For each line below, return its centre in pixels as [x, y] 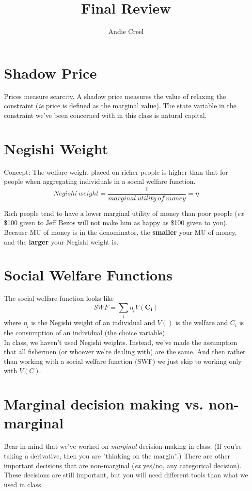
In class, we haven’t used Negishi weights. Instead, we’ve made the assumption [121, 342]
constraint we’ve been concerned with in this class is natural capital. [105, 115]
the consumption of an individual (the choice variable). [86, 333]
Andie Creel [126, 31]
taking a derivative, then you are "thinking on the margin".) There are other [117, 455]
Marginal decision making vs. [104, 404]
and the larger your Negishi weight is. [61, 241]
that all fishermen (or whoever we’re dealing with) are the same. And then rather [125, 352]
